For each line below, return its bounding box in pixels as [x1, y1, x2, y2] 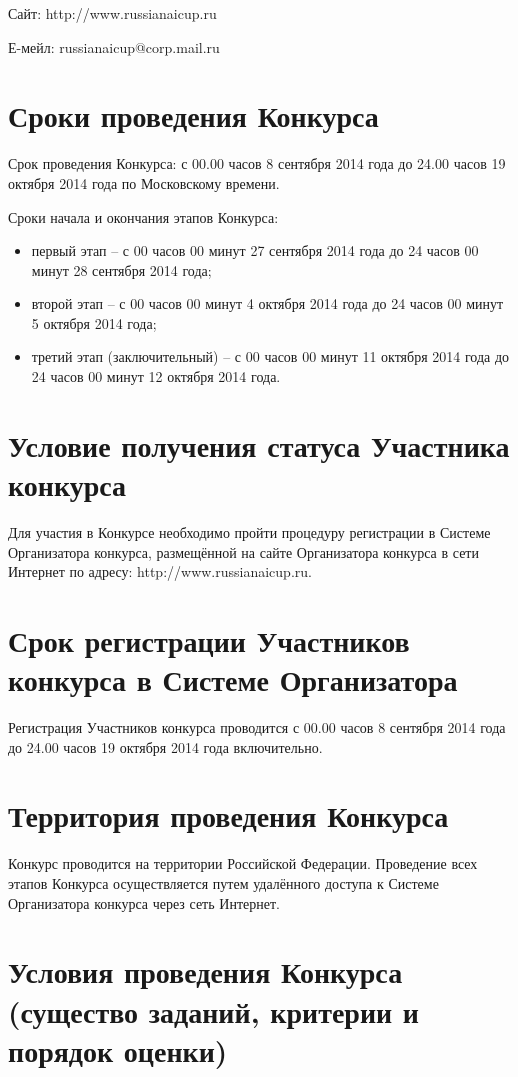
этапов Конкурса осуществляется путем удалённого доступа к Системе [8, 872, 439, 893]
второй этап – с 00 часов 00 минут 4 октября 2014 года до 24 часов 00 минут [31, 293, 504, 314]
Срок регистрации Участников [8, 619, 410, 660]
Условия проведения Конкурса [8, 951, 403, 992]
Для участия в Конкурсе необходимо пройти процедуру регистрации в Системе [8, 521, 491, 542]
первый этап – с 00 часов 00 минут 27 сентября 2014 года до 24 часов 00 [31, 240, 479, 261]
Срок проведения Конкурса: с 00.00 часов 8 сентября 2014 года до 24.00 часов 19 [8, 153, 506, 174]
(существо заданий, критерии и [8, 990, 420, 1031]
